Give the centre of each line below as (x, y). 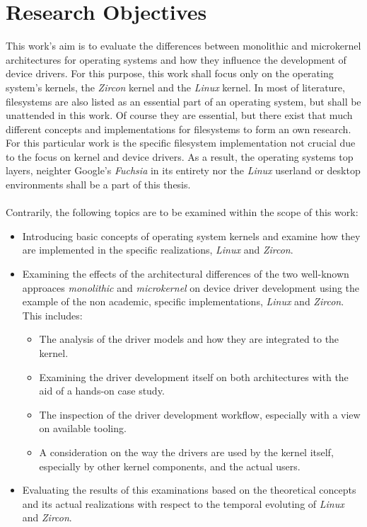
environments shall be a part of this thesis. (98, 185)
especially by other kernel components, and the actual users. (170, 466)
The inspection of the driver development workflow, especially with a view (200, 414)
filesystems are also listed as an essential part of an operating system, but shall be (183, 101)
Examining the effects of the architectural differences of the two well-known (186, 274)
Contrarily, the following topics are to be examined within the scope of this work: (182, 212)
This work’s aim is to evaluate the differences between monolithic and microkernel (183, 46)
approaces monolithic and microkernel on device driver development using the (191, 287)
